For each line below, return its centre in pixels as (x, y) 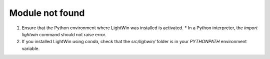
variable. (31, 48)
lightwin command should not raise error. (64, 34)
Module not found (47, 13)
